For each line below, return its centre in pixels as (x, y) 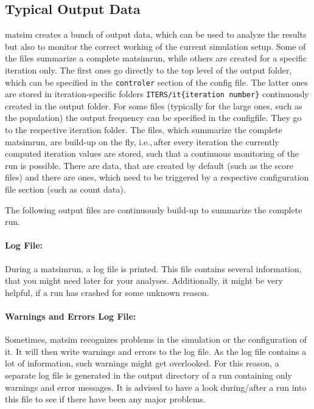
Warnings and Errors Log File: (71, 316)
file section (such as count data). (65, 189)
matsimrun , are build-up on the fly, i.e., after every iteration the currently (142, 141)
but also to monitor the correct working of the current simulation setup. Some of (155, 46)
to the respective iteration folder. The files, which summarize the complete (144, 130)
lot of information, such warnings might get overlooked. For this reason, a (142, 363)
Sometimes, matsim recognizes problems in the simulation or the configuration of (156, 339)
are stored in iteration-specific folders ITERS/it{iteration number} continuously (157, 94)
